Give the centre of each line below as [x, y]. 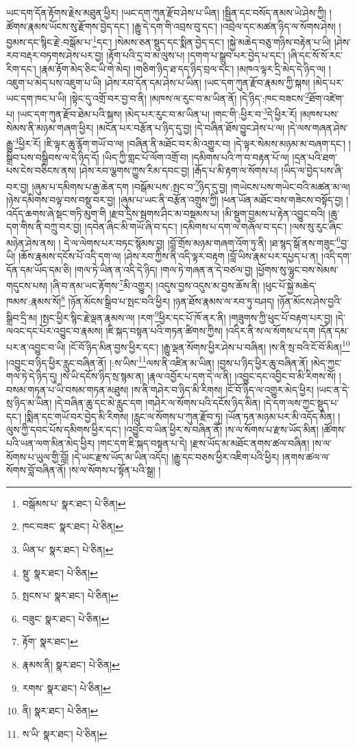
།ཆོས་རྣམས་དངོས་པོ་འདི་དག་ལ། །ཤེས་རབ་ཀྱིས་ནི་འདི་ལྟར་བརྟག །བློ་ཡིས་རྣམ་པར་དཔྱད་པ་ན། [168, 256]
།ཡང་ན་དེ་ [333, 389]
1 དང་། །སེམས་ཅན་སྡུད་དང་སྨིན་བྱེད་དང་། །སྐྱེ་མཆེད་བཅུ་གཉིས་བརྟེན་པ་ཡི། [212, 41]
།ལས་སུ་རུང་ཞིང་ [317, 227]
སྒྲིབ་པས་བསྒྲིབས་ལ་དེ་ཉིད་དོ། [53, 157]
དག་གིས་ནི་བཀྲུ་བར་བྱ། [44, 227]
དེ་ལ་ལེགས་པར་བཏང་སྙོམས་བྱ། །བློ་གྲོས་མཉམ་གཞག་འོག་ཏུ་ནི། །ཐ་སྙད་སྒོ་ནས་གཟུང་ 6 [202, 241]
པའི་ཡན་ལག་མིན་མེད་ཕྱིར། [51, 443]
